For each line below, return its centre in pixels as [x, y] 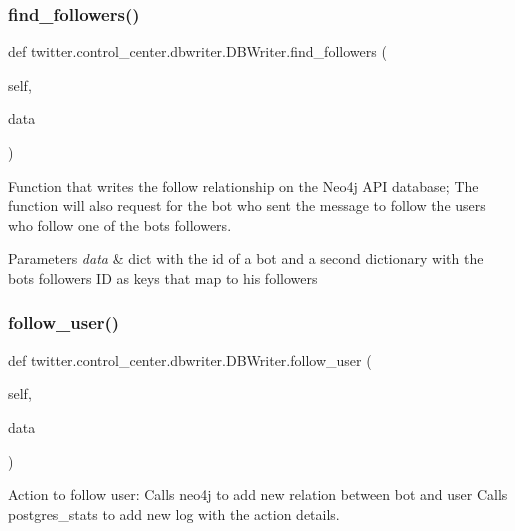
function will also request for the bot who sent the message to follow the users [247, 205]
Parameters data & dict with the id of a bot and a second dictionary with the [246, 258]
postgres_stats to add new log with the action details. [174, 513]
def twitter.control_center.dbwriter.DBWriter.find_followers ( [197, 51]
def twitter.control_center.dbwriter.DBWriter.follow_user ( [190, 359]
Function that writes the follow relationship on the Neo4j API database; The [243, 185]
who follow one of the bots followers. [120, 224]
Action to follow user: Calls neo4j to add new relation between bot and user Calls [258, 494]
